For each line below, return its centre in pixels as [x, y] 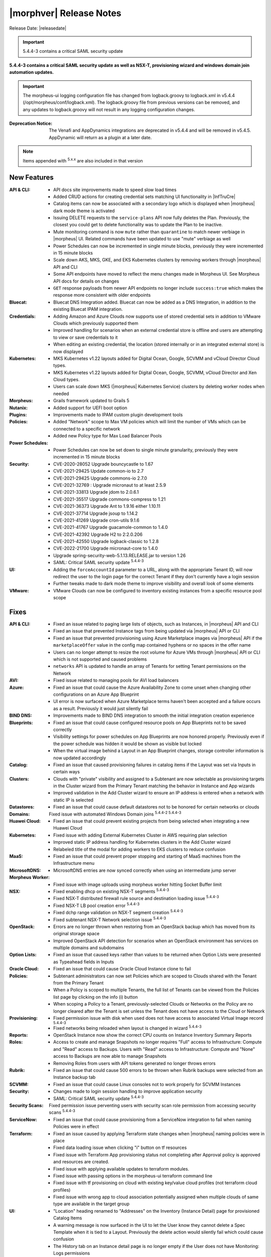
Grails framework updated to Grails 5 [92, 401]
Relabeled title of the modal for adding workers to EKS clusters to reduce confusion [140, 849]
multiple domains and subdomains [89, 948]
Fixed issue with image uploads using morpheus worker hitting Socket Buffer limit [138, 884]
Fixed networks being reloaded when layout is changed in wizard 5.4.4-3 [127, 1027]
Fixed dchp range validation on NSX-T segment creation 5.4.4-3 [118, 912]
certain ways [67, 772]
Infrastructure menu [74, 863]
